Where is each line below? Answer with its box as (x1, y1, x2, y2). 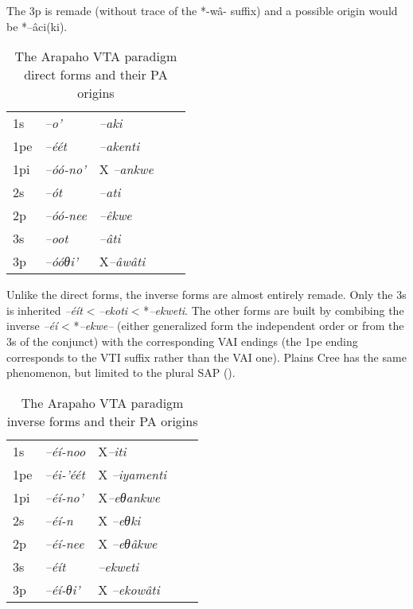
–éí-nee (45, 533, 84, 553)
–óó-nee (45, 206, 87, 225)
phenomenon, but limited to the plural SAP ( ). (6, 364, 236, 381)
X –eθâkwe (98, 533, 158, 553)
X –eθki (98, 510, 141, 529)
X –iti (98, 441, 127, 460)
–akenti (99, 137, 140, 156)
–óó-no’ (45, 160, 86, 179)
